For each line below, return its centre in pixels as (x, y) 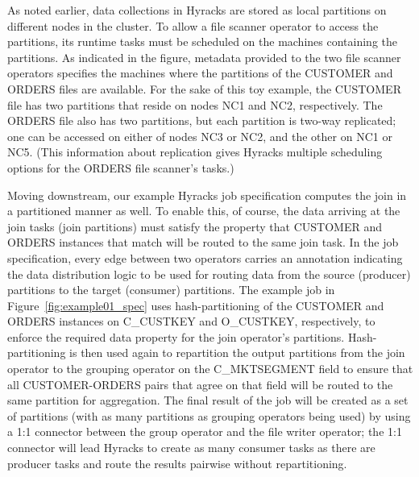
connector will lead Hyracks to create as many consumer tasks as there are (191, 448)
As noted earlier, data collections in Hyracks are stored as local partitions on (197, 10)
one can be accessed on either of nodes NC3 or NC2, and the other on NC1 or (200, 136)
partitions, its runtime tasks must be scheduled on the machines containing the (202, 41)
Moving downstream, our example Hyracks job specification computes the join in (207, 195)
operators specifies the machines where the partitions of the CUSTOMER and (200, 73)
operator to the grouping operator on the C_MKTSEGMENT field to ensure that (210, 369)
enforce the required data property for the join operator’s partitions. (176, 336)
